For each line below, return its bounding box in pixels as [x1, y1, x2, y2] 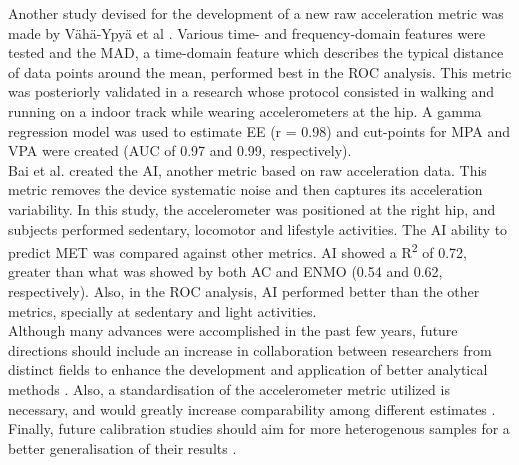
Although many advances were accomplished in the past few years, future [8, 320, 458, 341]
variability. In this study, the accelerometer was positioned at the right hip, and [8, 198, 496, 219]
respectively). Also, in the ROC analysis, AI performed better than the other [8, 280, 480, 301]
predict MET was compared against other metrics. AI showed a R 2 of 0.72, [8, 239, 467, 262]
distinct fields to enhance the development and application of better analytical [8, 359, 488, 380]
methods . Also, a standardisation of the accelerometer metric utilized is [8, 378, 450, 399]
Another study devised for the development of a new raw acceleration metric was [8, 3, 504, 23]
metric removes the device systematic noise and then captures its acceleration [8, 179, 483, 200]
